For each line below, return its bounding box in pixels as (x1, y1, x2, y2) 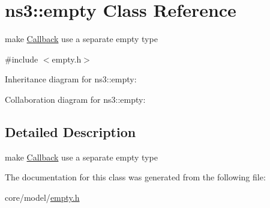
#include (5, 52, 38, 65)
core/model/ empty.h (5, 191, 80, 203)
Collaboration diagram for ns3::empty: (5, 93, 146, 105)
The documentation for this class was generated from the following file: (5, 171, 266, 183)
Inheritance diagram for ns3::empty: (5, 73, 137, 85)
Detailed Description (5, 122, 136, 141)
